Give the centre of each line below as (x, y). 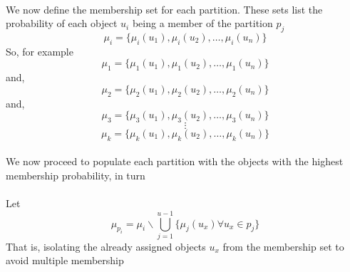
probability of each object (62, 23)
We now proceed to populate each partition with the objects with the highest (175, 161)
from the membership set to (283, 246)
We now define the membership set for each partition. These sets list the (164, 9)
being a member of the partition (202, 23)
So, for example (40, 51)
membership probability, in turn (76, 175)
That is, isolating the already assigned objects (106, 246)
